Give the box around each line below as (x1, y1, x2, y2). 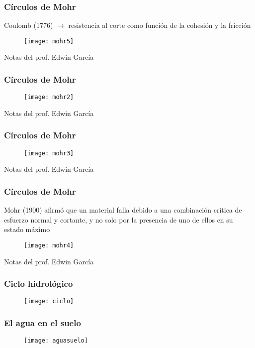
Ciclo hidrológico (4, 277, 73, 290)
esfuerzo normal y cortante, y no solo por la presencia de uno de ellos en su (4, 214, 233, 225)
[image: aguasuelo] (24, 337, 88, 345)
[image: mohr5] (24, 37, 74, 45)
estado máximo (4, 224, 50, 234)
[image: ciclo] (24, 298, 74, 305)
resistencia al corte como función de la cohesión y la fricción (68, 20, 251, 30)
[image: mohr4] (24, 242, 74, 249)
